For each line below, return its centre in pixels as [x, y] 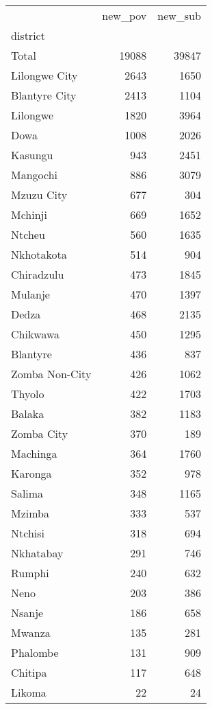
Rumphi [30, 573]
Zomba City [40, 433]
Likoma [29, 692]
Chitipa [29, 672]
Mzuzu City [39, 195]
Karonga [31, 473]
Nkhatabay [37, 553]
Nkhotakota [39, 254]
